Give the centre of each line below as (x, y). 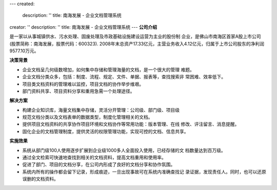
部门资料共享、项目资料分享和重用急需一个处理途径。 (78, 91)
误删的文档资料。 (40, 179)
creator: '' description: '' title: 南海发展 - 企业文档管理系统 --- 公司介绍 (83, 27)
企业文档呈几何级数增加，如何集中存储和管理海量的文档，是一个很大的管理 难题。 (108, 70)
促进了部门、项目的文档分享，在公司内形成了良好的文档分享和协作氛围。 (99, 164)
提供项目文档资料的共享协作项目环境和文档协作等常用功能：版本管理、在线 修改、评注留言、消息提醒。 (131, 124)
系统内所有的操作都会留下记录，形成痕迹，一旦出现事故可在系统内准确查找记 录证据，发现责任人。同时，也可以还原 (144, 172)
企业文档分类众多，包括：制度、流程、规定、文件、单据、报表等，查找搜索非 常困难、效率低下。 (124, 77)
